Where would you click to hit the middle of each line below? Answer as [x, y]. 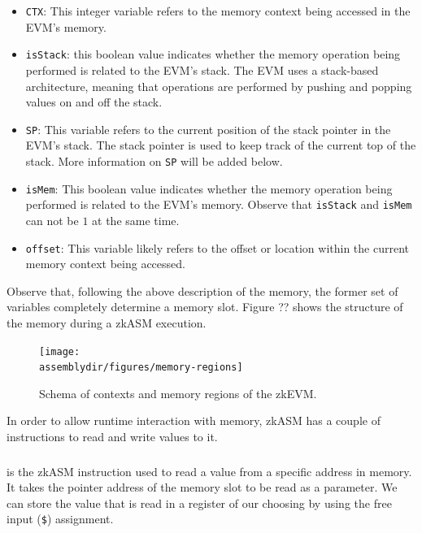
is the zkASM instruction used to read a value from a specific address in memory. [209, 471]
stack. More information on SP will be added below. [154, 160]
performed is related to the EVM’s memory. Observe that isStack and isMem [219, 204]
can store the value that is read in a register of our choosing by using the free [199, 503]
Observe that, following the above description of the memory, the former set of [202, 290]
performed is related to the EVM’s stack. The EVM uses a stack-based [202, 69]
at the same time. [136, 220]
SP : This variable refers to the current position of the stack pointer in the [208, 129]
